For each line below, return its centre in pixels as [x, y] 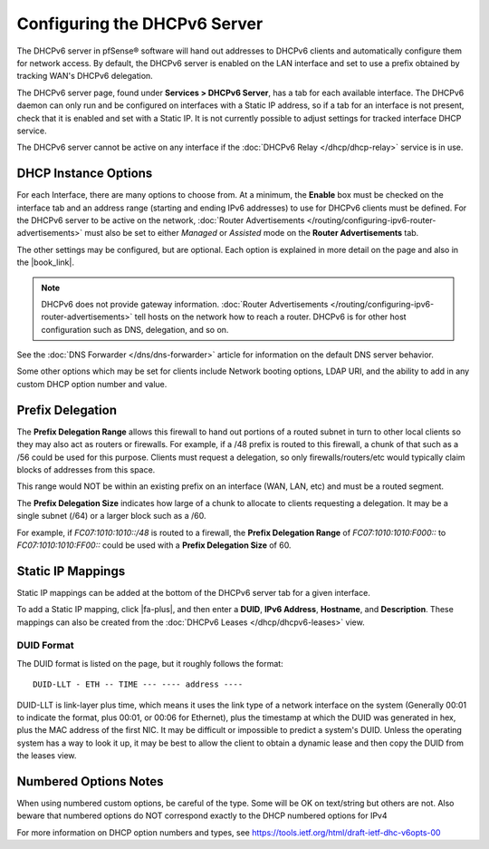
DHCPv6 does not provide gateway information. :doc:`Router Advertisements [185, 304]
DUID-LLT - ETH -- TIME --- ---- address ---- [138, 684]
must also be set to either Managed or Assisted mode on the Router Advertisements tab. [252, 233]
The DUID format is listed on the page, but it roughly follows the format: [150, 663]
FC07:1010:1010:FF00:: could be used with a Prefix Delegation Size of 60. [154, 545]
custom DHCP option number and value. [92, 384]
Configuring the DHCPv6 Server [140, 24]
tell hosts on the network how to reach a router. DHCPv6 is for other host [270, 317]
